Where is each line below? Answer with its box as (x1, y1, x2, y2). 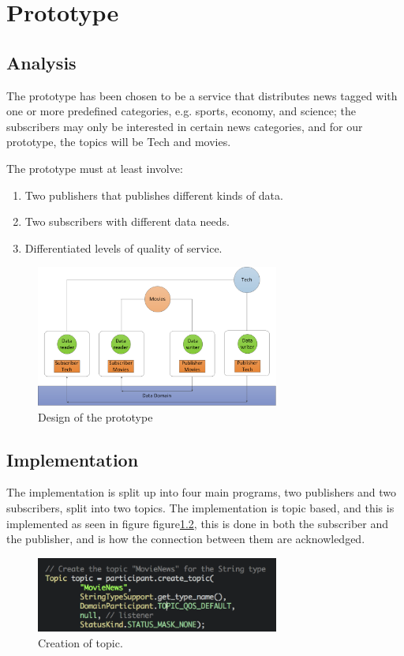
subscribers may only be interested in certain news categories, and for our (6, 118, 363, 134)
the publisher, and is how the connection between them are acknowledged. (6, 530, 365, 547)
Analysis (6, 50, 77, 74)
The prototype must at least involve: (6, 159, 183, 176)
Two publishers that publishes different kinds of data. (24, 186, 283, 203)
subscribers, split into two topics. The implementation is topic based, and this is (6, 499, 395, 515)
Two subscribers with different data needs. (24, 213, 230, 230)
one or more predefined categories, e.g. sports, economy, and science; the (6, 103, 357, 119)
